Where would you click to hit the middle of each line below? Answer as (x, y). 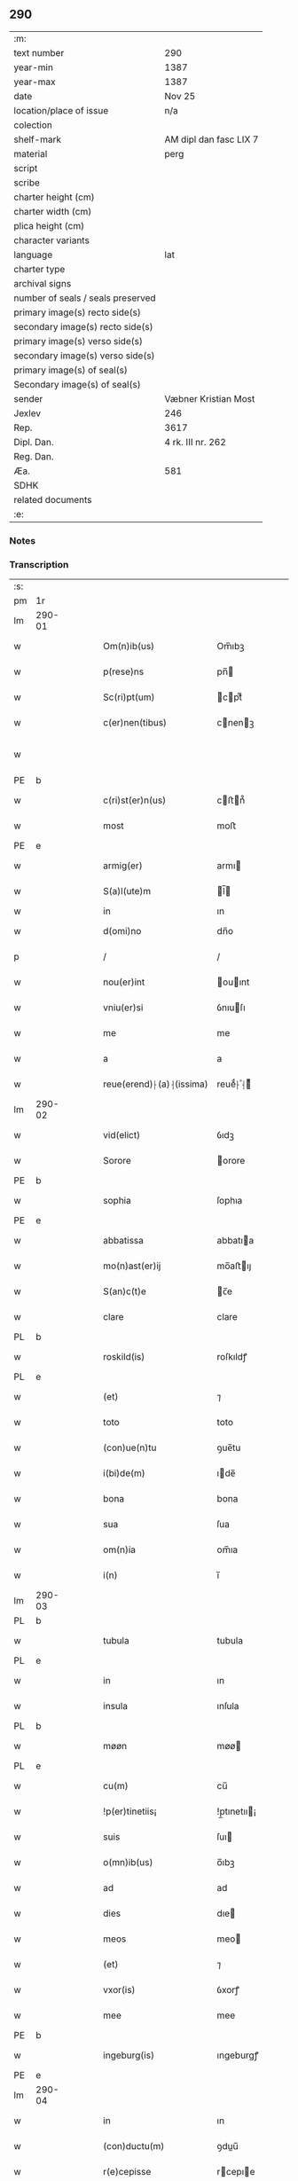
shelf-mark (38, 139)
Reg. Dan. (34, 456)
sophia (117, 1201)
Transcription (39, 564)
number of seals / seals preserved (85, 298)
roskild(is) (124, 1357)
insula (116, 1706)
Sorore (117, 1161)
